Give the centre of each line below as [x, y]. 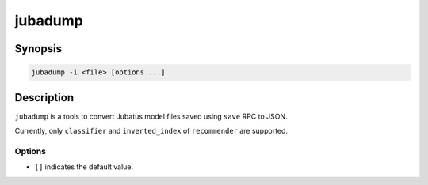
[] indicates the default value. [84, 167]
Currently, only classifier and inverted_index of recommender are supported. [151, 131]
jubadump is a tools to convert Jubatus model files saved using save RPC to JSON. [151, 116]
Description [44, 98]
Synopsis [38, 49]
